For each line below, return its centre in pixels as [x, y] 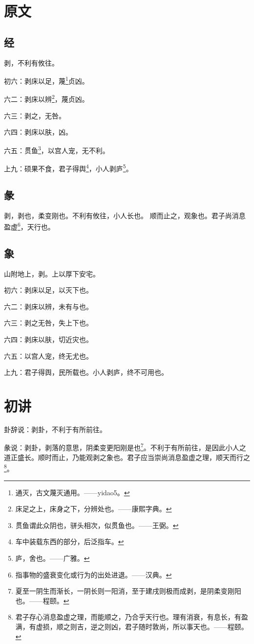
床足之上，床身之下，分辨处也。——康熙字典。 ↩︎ [94, 509]
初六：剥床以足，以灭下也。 [48, 290]
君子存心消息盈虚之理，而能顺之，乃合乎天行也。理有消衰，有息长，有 [128, 617]
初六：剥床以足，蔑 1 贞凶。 [46, 80]
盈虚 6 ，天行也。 [29, 226]
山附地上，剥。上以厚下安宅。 [52, 273]
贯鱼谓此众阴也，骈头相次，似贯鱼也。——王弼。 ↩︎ [97, 525]
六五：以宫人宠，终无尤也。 [48, 356]
